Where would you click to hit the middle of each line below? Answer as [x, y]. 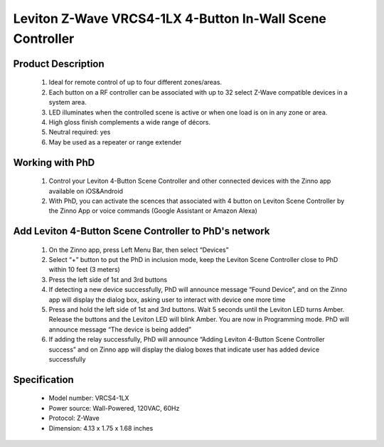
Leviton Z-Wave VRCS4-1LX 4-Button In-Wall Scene [170, 19]
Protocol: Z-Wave [74, 418]
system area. [68, 102]
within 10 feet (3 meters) [84, 270]
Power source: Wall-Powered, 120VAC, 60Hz [114, 408]
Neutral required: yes [80, 132]
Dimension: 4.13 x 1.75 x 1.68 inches [101, 428]
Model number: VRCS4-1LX [89, 398]
